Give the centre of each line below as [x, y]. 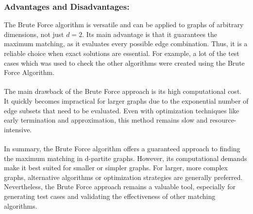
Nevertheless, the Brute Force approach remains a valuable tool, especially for [120, 187]
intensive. [18, 129]
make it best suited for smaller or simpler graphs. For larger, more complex [116, 168]
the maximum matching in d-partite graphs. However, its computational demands [126, 158]
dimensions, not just [34, 34]
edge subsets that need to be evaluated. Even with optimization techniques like [122, 110]
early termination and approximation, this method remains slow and [106, 120]
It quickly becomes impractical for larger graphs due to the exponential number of [126, 100]
